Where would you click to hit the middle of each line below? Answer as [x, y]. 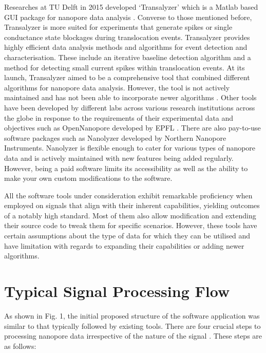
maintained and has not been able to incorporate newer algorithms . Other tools [130, 97]
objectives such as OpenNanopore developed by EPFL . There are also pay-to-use [132, 128]
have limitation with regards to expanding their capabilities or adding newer [124, 245]
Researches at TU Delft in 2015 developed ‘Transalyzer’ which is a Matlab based [131, 7]
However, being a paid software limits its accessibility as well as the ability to [126, 168]
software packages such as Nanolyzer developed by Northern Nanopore [115, 137]
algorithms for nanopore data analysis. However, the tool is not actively [117, 87]
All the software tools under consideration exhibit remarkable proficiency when [128, 195]
